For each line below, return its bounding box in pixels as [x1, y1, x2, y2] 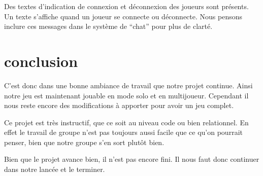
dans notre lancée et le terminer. [4, 164, 105, 174]
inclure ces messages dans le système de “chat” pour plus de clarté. [4, 21, 213, 31]
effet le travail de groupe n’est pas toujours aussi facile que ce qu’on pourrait [4, 127, 243, 137]
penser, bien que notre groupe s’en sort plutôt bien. [4, 136, 165, 147]
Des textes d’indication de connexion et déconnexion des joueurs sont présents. [4, 1, 249, 11]
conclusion [4, 50, 78, 71]
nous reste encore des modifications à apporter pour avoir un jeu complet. [4, 100, 234, 111]
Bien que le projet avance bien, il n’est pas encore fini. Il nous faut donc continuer [4, 154, 259, 164]
